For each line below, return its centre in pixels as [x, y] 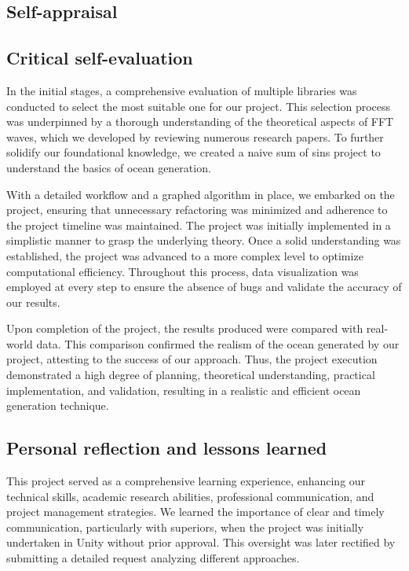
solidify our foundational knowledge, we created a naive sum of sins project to [194, 152]
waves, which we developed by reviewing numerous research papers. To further [195, 136]
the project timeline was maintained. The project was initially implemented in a [199, 225]
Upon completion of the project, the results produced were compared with [185, 328]
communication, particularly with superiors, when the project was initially [185, 527]
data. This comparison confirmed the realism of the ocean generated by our [218, 343]
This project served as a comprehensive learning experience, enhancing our [186, 481]
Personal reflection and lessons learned [167, 448]
